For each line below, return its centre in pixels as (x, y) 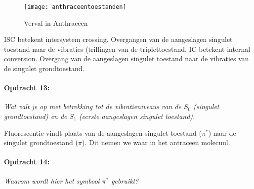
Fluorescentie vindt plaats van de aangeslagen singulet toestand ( (103, 132)
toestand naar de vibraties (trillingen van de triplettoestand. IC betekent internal (127, 49)
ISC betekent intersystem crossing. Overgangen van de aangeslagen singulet (118, 39)
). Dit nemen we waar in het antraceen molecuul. (156, 142)
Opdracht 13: (27, 88)
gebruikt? (125, 180)
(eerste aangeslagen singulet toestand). (137, 116)
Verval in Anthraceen (56, 22)
